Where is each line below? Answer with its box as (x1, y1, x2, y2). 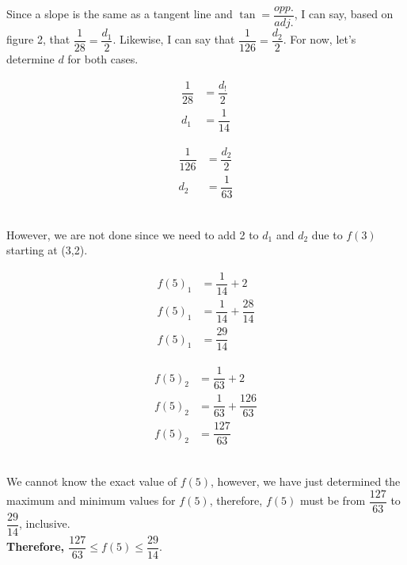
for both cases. (67, 51, 139, 67)
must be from (299, 492, 366, 509)
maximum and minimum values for (6, 492, 176, 509)
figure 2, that (6, 31, 70, 48)
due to (311, 226, 343, 242)
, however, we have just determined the (211, 473, 401, 490)
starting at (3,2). (6, 242, 88, 258)
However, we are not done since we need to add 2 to (6, 226, 259, 242)
